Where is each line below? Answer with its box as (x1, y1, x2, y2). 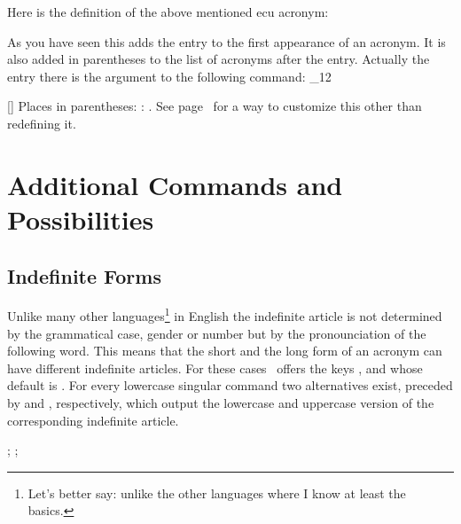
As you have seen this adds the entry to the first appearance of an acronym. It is (7, 32, 446, 51)
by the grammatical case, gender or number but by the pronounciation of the (7, 324, 426, 342)
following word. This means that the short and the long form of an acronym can (7, 341, 442, 360)
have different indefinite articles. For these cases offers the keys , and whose (7, 358, 423, 377)
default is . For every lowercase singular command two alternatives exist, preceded (7, 376, 453, 395)
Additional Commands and (7, 166, 343, 202)
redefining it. (7, 113, 76, 132)
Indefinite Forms (7, 262, 161, 289)
